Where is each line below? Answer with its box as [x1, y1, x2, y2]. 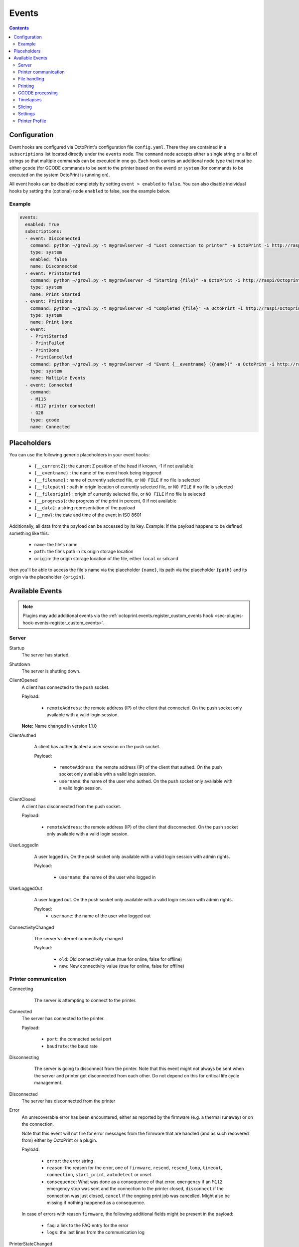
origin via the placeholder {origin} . [9, 574, 85, 580]
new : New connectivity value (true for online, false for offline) [59, 963, 184, 969]
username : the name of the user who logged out [51, 913, 151, 919]
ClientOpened [9, 677, 38, 683]
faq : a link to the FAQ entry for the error [46, 1222, 129, 1228]
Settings [18, 111, 35, 117]
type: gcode [30, 417, 60, 422]
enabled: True [25, 221, 60, 227]
